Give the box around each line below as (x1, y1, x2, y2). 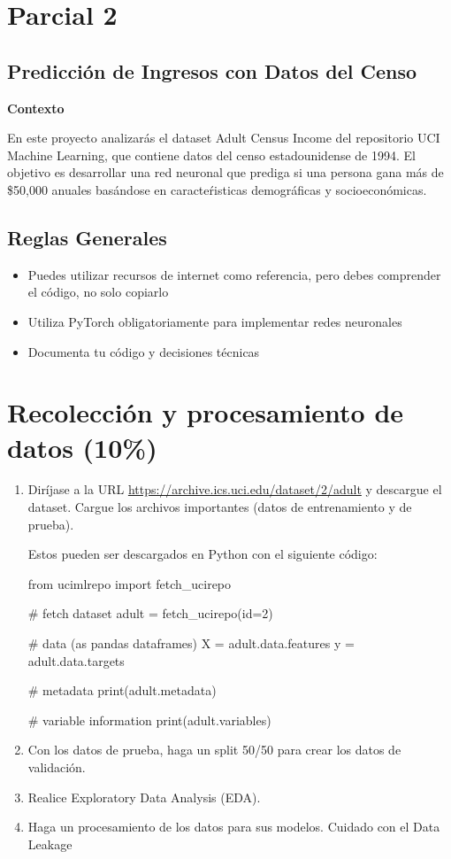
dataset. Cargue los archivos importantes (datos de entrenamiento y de (27, 498, 412, 516)
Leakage (27, 834, 73, 853)
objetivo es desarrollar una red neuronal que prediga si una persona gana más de (7, 163, 444, 182)
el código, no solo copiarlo (27, 282, 169, 301)
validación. (27, 757, 86, 776)
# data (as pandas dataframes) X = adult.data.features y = (27, 634, 355, 652)
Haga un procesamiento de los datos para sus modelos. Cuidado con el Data (27, 817, 440, 836)
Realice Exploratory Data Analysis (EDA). (27, 787, 261, 806)
